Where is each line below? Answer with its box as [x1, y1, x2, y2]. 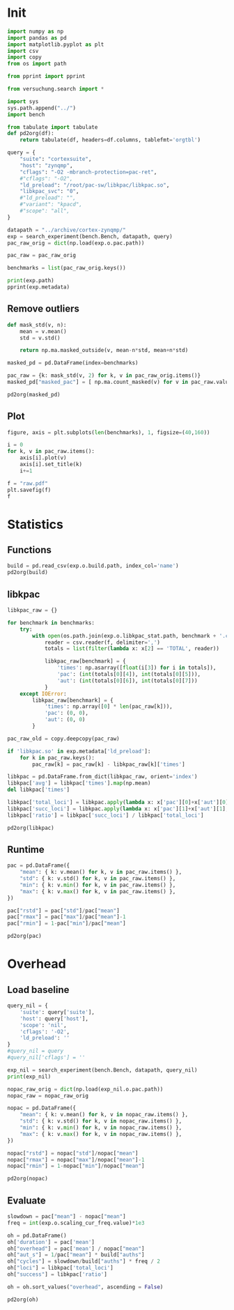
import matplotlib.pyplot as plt [7, 40, 104, 48]
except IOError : [19, 690, 68, 698]
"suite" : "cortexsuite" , [19, 155, 92, 163]
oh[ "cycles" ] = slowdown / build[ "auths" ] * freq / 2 [7, 1258, 160, 1265]
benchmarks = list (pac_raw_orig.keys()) [7, 265, 127, 272]
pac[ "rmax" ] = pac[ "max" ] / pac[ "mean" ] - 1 [7, 914, 127, 920]
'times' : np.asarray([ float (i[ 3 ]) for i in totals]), [56, 664, 217, 672]
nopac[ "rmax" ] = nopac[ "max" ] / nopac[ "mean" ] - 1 [7, 1156, 145, 1163]
